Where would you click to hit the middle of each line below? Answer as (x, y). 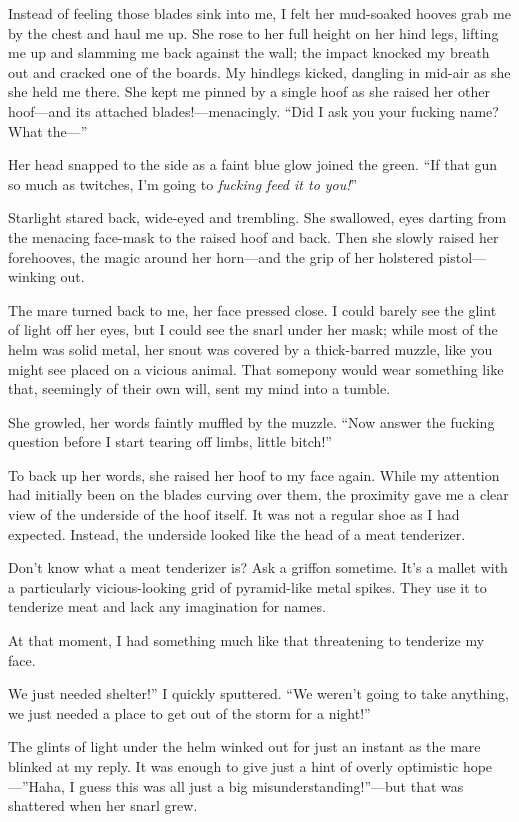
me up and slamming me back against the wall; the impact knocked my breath (249, 52)
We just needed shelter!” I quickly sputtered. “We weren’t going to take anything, (258, 693)
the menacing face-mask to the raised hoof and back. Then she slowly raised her (253, 236)
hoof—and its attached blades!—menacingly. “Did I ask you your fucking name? (253, 110)
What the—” (48, 130)
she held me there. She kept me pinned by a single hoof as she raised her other (249, 91)
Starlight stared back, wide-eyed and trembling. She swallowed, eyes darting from (257, 217)
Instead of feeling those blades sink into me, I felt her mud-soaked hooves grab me (259, 13)
